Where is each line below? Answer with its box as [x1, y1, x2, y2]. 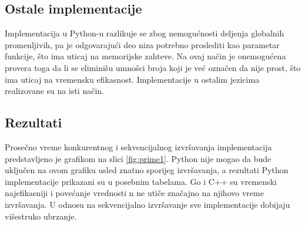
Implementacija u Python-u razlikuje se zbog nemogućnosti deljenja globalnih [5, 27, 284, 39]
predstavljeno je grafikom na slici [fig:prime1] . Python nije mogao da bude [5, 152, 272, 164]
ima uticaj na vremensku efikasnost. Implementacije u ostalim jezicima [5, 73, 260, 85]
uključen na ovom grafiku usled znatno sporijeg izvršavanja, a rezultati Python [5, 164, 289, 176]
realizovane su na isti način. [5, 85, 104, 97]
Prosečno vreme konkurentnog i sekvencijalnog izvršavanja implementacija [5, 140, 272, 153]
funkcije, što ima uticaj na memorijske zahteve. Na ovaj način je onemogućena [5, 50, 286, 62]
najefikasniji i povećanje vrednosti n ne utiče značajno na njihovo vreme [5, 187, 264, 199]
